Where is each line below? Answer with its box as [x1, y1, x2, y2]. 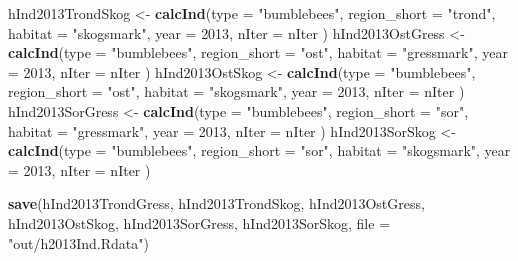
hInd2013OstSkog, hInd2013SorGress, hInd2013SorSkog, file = [8, 212, 391, 233]
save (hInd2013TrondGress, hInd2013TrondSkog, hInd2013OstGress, [8, 193, 425, 214]
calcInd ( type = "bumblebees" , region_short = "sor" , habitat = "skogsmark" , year [8, 140, 511, 161]
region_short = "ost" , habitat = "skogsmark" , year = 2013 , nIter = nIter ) [8, 81, 465, 102]
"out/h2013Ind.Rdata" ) [8, 232, 149, 253]
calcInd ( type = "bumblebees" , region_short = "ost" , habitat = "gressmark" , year [8, 42, 508, 63]
